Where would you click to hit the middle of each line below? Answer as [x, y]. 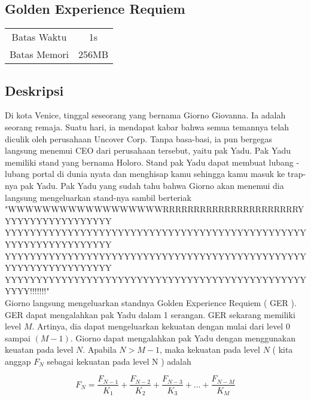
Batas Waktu [39, 37]
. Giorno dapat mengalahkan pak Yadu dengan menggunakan [183, 338]
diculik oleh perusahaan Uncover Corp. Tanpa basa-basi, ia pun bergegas [138, 138]
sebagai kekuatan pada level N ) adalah [119, 361]
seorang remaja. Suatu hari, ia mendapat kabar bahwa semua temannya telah [147, 127]
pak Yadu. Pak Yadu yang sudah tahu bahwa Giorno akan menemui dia [152, 185]
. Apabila [100, 349]
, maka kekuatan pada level [210, 349]
